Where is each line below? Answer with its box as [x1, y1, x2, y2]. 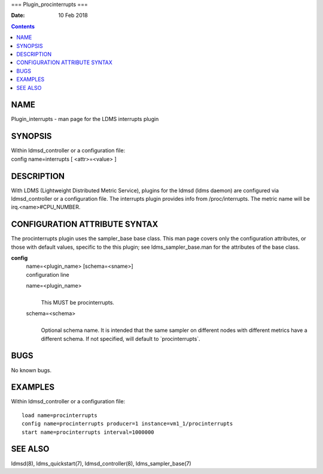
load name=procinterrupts [22, 412, 98, 419]
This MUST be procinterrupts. [41, 299, 115, 306]
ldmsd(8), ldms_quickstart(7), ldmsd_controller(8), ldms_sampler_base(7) [11, 460, 191, 467]
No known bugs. [11, 366, 52, 374]
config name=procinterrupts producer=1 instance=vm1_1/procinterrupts [22, 420, 233, 427]
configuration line [26, 271, 70, 278]
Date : [11, 12, 25, 19]
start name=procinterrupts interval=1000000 [22, 428, 155, 436]
